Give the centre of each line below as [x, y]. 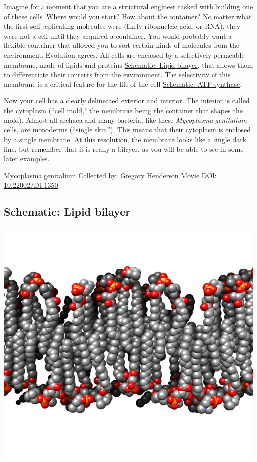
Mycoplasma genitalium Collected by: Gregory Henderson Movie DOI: [110, 175]
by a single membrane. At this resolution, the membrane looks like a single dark [125, 139]
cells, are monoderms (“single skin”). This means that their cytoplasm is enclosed [127, 130]
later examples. [27, 158]
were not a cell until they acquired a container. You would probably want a [118, 35]
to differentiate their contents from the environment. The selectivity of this [117, 74]
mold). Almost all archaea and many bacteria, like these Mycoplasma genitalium [126, 120]
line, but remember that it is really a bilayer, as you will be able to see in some [124, 149]
